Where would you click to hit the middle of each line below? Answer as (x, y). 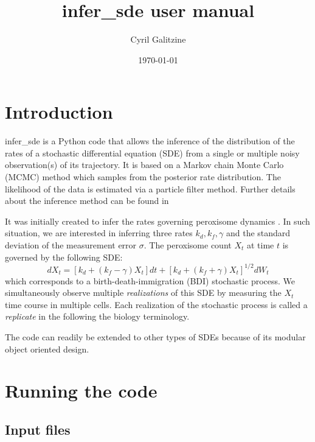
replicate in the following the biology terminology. (97, 316)
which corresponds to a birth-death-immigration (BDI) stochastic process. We (150, 280)
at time (260, 245)
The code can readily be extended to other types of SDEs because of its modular (155, 337)
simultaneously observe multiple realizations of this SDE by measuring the (143, 293)
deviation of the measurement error (71, 245)
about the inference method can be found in (87, 201)
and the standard (258, 233)
